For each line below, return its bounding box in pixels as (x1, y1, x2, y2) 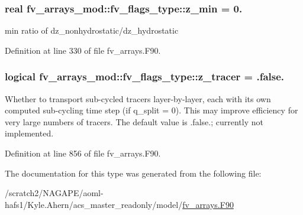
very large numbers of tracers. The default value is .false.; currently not (5, 115, 263, 128)
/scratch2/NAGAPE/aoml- (5, 187, 104, 199)
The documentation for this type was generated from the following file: (5, 167, 262, 179)
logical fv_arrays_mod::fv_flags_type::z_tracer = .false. (5, 69, 285, 84)
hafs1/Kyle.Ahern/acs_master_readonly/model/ (5, 198, 183, 210)
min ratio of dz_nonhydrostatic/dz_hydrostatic (5, 24, 179, 37)
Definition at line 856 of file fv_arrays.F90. (5, 147, 161, 159)
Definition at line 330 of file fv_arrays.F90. (5, 44, 161, 56)
